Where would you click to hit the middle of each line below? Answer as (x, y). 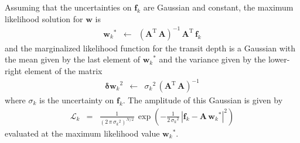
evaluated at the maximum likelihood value (82, 133)
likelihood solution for (44, 18)
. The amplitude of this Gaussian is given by (203, 100)
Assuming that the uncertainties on (68, 7)
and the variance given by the (212, 59)
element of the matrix (63, 70)
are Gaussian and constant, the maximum (218, 7)
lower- (279, 59)
